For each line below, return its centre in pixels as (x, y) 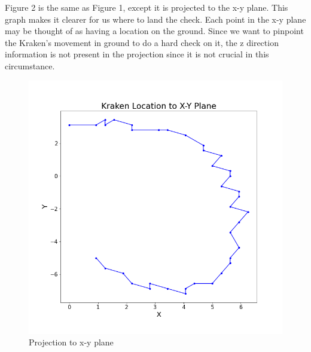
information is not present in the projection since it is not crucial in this (137, 54)
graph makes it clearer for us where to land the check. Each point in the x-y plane (155, 19)
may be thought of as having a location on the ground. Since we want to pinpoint (154, 31)
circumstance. (30, 65)
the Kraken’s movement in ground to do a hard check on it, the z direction (142, 42)
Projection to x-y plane (71, 342)
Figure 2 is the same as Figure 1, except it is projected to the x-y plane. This (147, 7)
